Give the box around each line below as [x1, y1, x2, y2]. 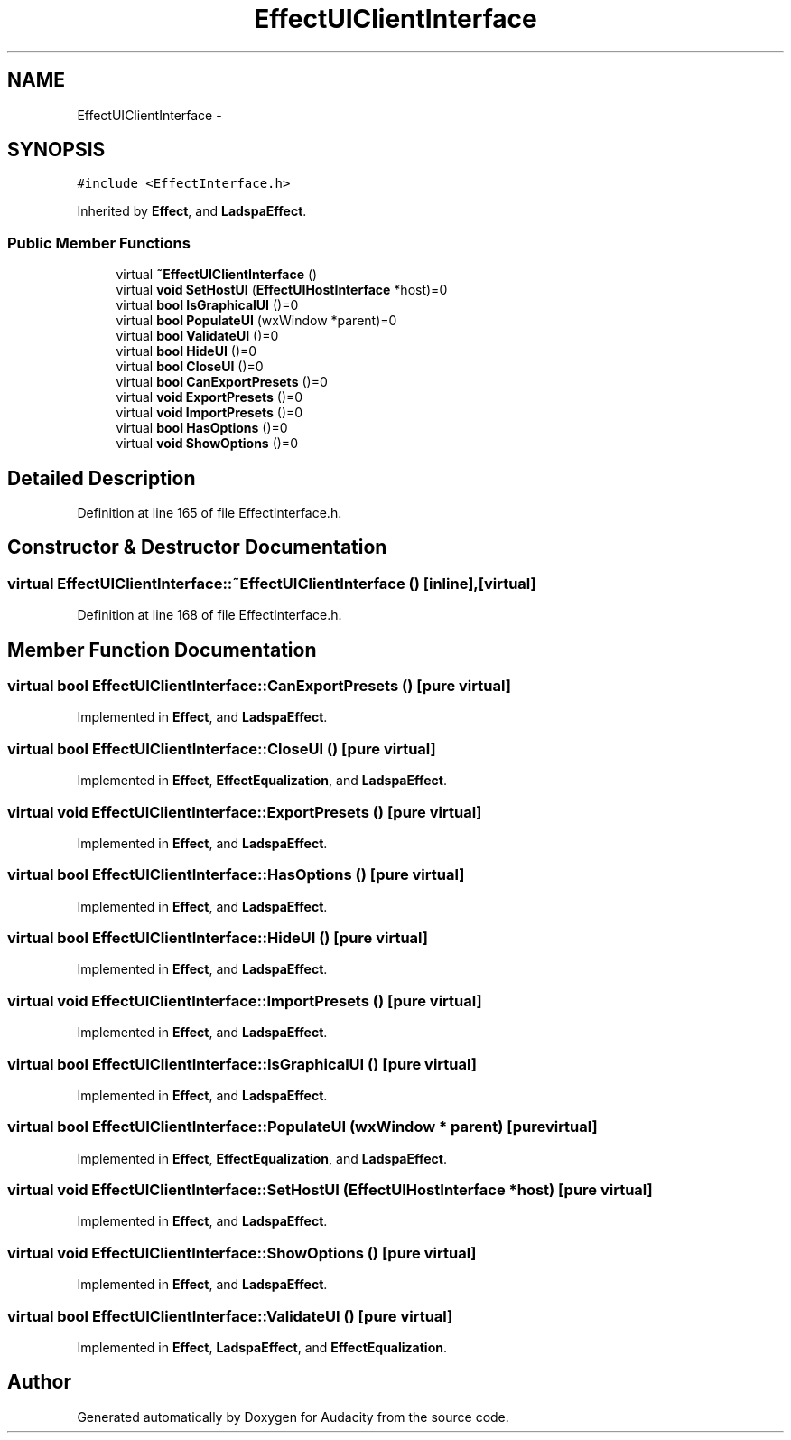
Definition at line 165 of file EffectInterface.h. [77, 505, 342, 521]
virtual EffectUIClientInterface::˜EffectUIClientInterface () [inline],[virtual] [7, 574, 536, 593]
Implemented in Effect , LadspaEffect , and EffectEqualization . [77, 1339, 447, 1355]
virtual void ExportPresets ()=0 [116, 389, 303, 406]
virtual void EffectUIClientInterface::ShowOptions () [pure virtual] [7, 1243, 477, 1262]
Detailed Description [7, 466, 196, 490]
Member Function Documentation [7, 638, 317, 661]
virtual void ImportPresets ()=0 [116, 405, 303, 421]
